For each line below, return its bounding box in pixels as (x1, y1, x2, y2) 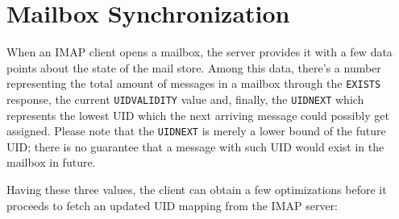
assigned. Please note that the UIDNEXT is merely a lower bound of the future (6, 122, 386, 139)
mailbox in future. (6, 154, 96, 171)
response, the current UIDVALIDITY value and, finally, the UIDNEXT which (6, 90, 364, 107)
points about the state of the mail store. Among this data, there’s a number (6, 59, 381, 76)
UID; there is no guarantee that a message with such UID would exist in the (6, 138, 384, 155)
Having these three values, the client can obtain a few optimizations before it (6, 181, 387, 198)
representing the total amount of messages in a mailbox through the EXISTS (6, 75, 381, 92)
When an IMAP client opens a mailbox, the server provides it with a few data (6, 43, 393, 60)
